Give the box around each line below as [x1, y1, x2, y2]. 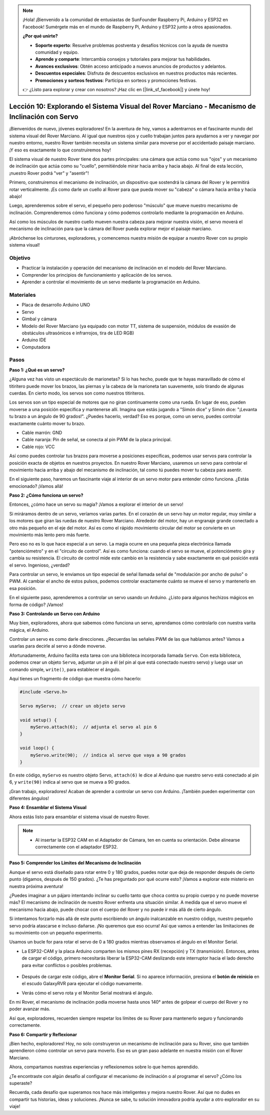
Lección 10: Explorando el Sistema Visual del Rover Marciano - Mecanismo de [9, 102, 256, 110]
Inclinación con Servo [9, 113, 78, 121]
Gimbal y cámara [21, 316, 57, 322]
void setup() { [19, 717, 57, 723]
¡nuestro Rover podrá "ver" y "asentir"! [9, 170, 89, 176]
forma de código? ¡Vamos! [9, 602, 63, 608]
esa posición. [9, 585, 37, 591]
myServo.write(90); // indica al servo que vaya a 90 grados [30, 752, 186, 758]
